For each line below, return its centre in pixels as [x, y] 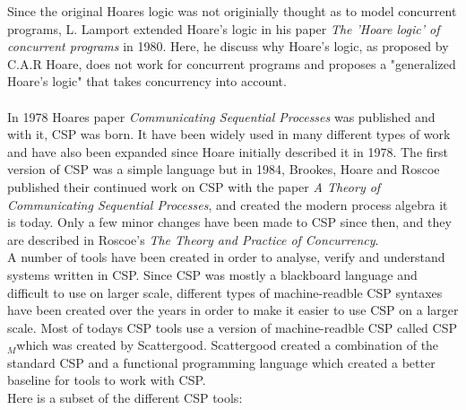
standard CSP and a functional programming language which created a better [221, 362]
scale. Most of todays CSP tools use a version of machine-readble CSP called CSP [232, 327]
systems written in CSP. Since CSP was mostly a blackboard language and [212, 274]
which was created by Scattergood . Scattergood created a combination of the [228, 345]
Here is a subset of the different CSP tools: [125, 398]
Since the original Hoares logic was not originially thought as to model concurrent [232, 11]
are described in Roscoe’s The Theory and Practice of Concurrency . [193, 239]
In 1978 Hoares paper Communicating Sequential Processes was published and [221, 116]
